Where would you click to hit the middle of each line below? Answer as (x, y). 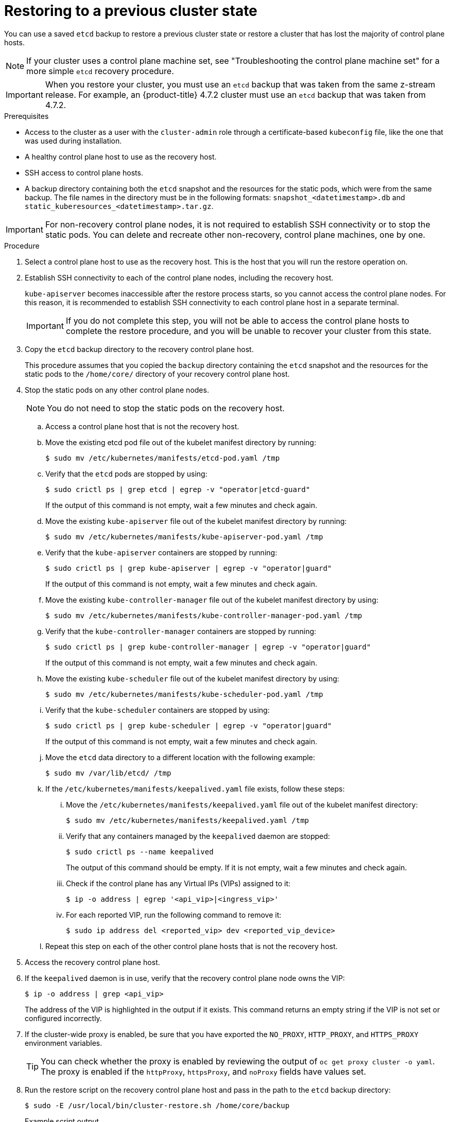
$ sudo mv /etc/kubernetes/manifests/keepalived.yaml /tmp (188, 820)
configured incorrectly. (63, 1018)
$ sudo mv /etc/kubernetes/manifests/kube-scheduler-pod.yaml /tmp (184, 694)
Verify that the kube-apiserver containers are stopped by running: (161, 552)
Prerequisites (27, 116)
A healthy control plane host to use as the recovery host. (121, 156)
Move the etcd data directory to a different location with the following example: (180, 757)
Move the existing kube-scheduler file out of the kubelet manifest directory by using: (192, 678)
